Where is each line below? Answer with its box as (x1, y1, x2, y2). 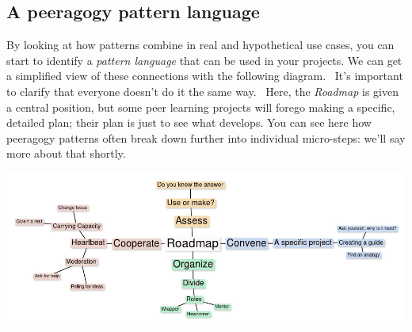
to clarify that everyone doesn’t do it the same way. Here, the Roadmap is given (6, 82, 399, 99)
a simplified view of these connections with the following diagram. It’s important (6, 67, 403, 84)
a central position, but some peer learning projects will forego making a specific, (6, 98, 395, 115)
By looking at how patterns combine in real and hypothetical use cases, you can (6, 36, 395, 53)
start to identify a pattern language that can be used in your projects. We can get (6, 52, 402, 68)
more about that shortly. (6, 145, 126, 162)
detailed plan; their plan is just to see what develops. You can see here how (6, 114, 372, 131)
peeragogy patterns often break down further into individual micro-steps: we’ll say (6, 129, 406, 146)
